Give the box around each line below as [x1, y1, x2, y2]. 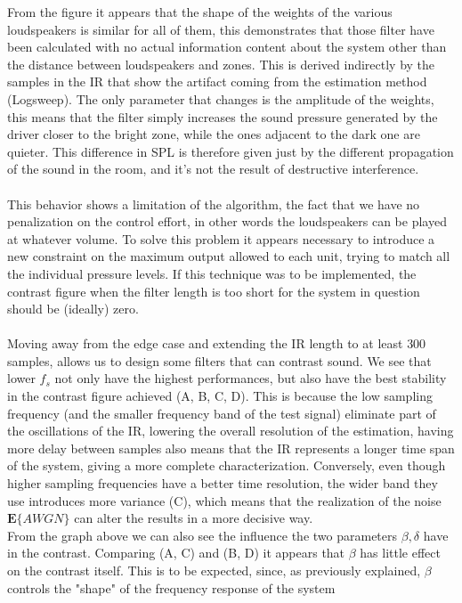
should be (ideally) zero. [7, 299, 139, 318]
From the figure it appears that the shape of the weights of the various [7, 3, 393, 20]
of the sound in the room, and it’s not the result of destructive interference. [7, 159, 419, 178]
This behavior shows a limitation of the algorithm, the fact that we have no [7, 194, 420, 213]
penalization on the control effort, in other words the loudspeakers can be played [7, 212, 447, 231]
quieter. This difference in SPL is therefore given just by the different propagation [7, 142, 454, 160]
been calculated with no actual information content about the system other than [7, 37, 447, 56]
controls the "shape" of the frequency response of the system [7, 578, 336, 597]
